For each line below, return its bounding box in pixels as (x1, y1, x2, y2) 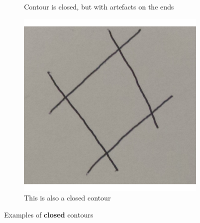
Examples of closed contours (4, 209, 93, 219)
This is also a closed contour (24, 192, 111, 203)
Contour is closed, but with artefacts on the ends (24, 1, 174, 11)
